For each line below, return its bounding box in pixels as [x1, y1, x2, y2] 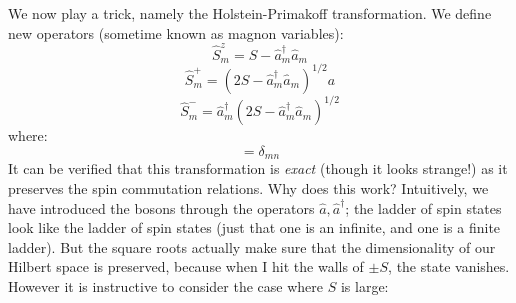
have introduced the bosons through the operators [8, 197, 315, 218]
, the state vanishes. [388, 256, 510, 277]
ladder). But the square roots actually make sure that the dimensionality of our [8, 236, 496, 257]
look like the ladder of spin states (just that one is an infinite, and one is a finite [8, 217, 501, 238]
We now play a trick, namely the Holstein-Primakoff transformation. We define [8, 3, 492, 23]
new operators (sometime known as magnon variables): [8, 22, 344, 43]
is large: [340, 275, 389, 296]
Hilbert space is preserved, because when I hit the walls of [8, 256, 364, 277]
